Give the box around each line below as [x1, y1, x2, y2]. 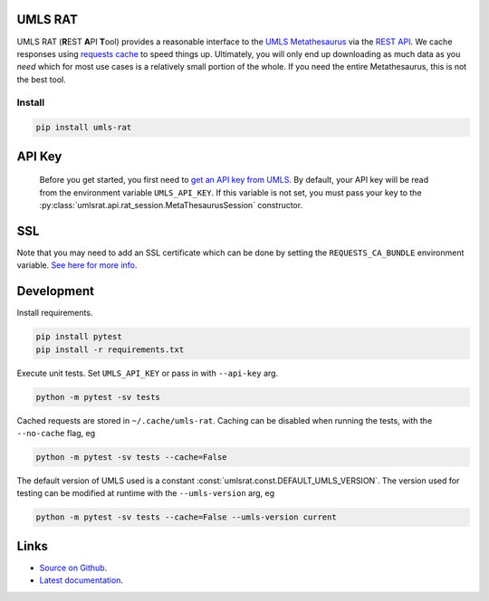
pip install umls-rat [35, 122, 132, 133]
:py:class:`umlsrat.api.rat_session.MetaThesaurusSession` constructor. [39, 200, 303, 211]
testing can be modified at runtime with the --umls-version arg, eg [16, 488, 275, 499]
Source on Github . [39, 562, 108, 573]
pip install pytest [35, 331, 122, 342]
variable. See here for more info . [16, 260, 138, 271]
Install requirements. [16, 308, 93, 319]
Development [16, 283, 95, 299]
